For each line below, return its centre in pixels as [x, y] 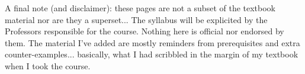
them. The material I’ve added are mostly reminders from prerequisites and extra [152, 42]
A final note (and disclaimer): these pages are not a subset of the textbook [140, 8]
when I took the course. [48, 65]
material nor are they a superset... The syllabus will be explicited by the [136, 19]
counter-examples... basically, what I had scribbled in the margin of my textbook [152, 54]
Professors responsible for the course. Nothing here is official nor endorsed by [145, 31]
